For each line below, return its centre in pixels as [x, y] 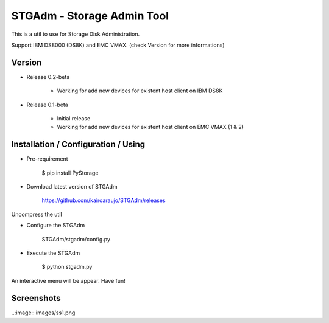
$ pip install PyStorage [70, 173]
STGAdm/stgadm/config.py [76, 239]
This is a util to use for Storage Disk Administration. [76, 34]
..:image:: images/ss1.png [43, 313]
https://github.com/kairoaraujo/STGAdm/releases [104, 200]
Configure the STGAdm [56, 226]
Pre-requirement [47, 159]
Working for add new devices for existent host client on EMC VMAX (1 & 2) [150, 127]
